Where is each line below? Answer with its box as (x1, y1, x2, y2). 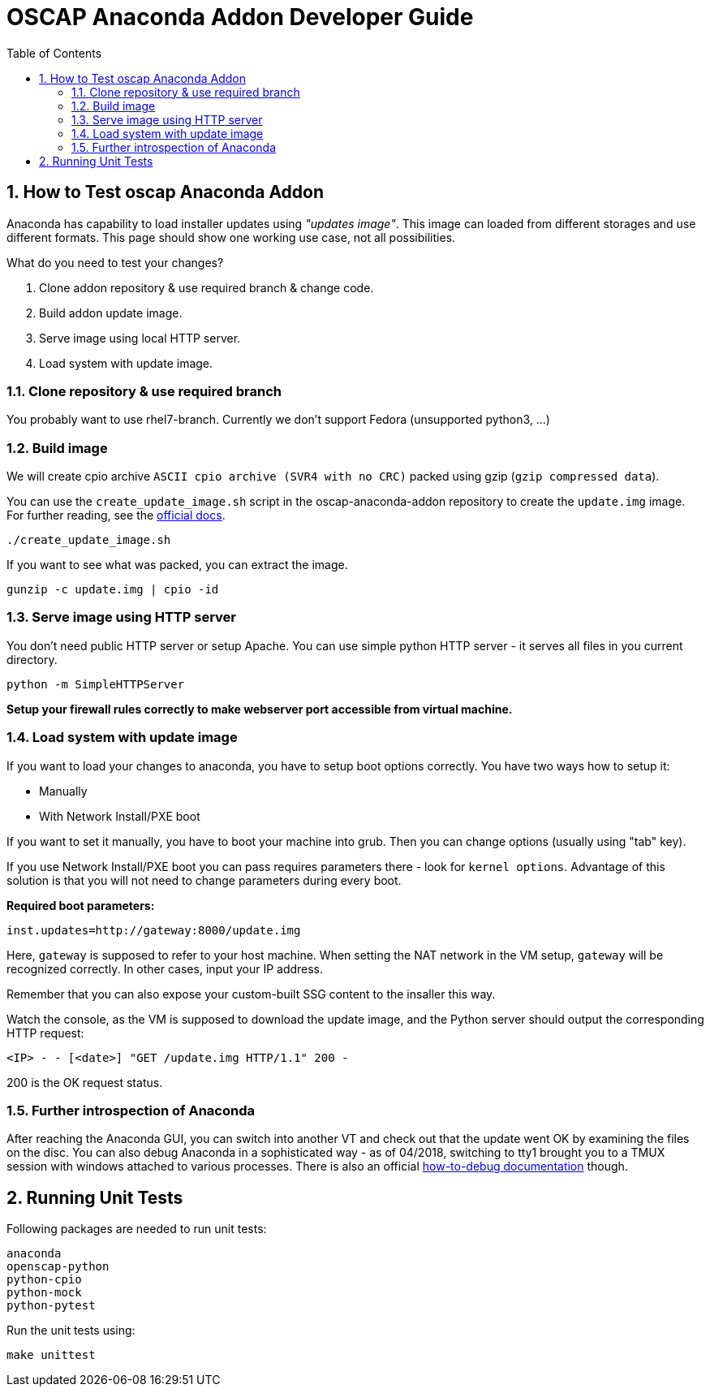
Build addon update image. (39, 305, 183, 320)
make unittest (6, 1348, 96, 1362)
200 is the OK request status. (6, 1075, 163, 1089)
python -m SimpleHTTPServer (6, 677, 185, 691)
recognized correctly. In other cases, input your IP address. (6, 961, 324, 976)
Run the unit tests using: (6, 1323, 136, 1338)
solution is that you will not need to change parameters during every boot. (6, 873, 402, 887)
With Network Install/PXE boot (39, 809, 200, 823)
